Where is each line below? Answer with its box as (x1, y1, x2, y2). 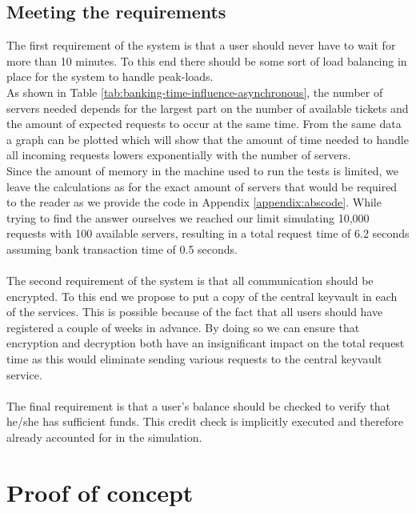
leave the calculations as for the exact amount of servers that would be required (6, 178, 398, 194)
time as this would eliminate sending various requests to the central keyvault (6, 351, 382, 367)
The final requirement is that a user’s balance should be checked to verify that (6, 397, 390, 414)
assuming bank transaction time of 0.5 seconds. (6, 240, 238, 257)
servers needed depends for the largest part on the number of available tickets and (6, 99, 409, 116)
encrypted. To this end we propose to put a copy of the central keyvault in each (6, 287, 398, 304)
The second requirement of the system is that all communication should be (6, 272, 374, 289)
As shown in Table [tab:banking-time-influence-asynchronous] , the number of (6, 83, 383, 100)
